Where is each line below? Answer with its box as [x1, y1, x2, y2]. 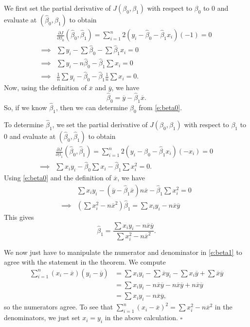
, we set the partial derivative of [52, 119, 148, 130]
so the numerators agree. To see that [4, 302, 113, 312]
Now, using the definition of [4, 82, 87, 93]
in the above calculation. [105, 312, 178, 323]
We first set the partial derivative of [4, 3, 111, 13]
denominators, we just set [4, 312, 80, 323]
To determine [4, 119, 44, 130]
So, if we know [4, 102, 47, 112]
